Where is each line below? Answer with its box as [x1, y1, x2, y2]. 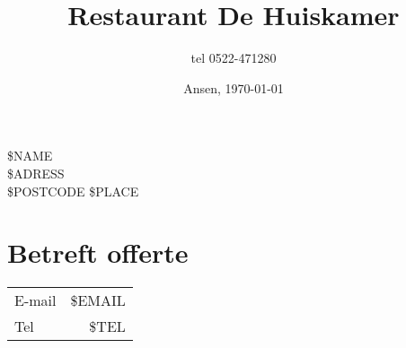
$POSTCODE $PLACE [7, 181, 139, 200]
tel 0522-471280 [190, 48, 277, 67]
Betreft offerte [7, 234, 189, 271]
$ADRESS [7, 163, 65, 182]
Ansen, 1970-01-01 [183, 78, 284, 97]
